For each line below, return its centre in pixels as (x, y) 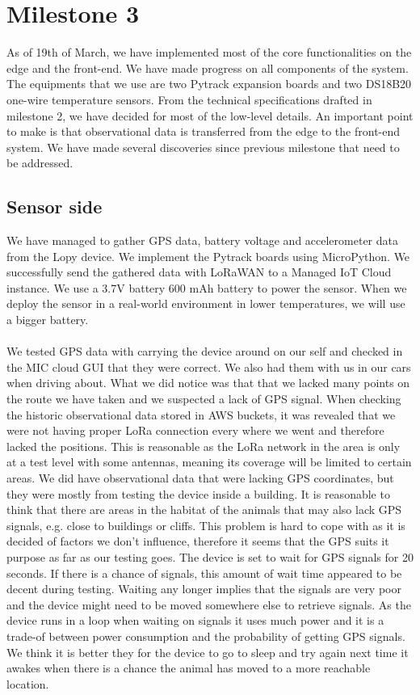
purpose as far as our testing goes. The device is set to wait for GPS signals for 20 (210, 556)
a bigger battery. (48, 320)
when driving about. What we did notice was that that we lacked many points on (208, 383)
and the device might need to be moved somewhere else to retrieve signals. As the (209, 604)
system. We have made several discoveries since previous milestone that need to (203, 147)
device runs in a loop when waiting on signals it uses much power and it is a (195, 620)
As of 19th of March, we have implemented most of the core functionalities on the (209, 52)
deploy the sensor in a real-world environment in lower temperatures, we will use (206, 303)
